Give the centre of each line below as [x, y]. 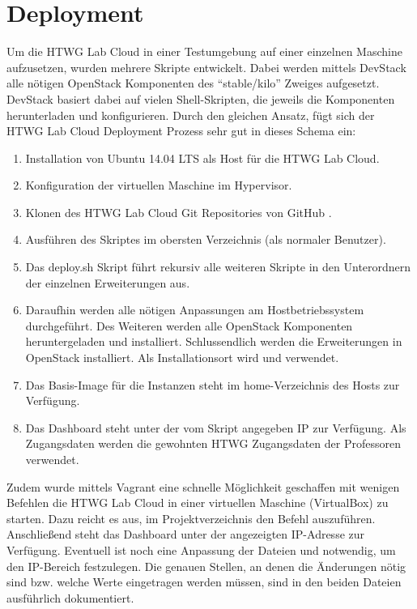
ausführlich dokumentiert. [70, 597]
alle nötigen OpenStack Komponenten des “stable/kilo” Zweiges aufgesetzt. [193, 83]
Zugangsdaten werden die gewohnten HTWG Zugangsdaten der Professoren [213, 443]
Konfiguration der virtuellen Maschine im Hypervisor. [159, 185]
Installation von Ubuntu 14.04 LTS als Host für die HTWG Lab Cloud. [202, 158]
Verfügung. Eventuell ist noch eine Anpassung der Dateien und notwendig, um [201, 549]
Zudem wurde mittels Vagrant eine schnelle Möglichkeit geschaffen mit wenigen [203, 486]
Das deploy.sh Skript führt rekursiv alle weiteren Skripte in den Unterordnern [218, 267]
